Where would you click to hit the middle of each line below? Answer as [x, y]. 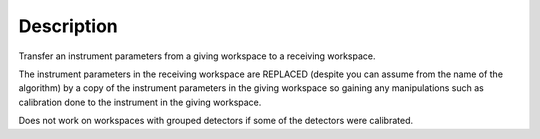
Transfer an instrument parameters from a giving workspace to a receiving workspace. [197, 56]
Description [68, 26]
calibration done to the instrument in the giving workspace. [140, 102]
